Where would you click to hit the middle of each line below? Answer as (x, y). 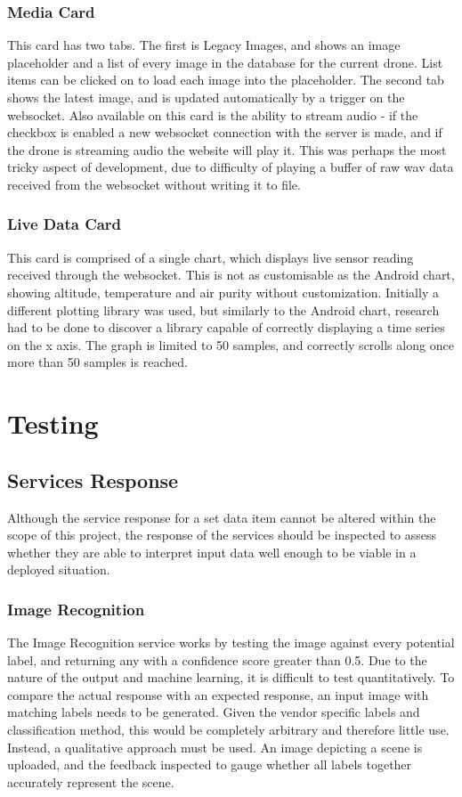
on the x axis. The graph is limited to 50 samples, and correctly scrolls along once (231, 344)
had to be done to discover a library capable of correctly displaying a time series (226, 327)
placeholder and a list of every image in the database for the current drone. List (225, 62)
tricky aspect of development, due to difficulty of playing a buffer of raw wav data (231, 167)
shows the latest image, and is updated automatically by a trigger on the (206, 97)
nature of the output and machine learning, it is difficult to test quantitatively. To (231, 677)
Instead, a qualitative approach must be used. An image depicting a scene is (215, 747)
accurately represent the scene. (91, 781)
